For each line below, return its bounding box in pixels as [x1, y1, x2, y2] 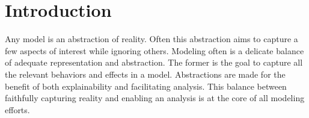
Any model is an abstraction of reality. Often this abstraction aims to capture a [5, 33, 298, 45]
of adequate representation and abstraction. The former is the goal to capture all [5, 56, 303, 69]
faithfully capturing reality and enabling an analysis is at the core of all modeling [5, 92, 305, 104]
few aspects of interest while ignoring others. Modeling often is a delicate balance [5, 44, 304, 57]
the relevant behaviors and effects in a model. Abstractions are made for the [5, 67, 286, 80]
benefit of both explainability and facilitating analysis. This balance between [5, 79, 287, 92]
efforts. [5, 103, 30, 116]
